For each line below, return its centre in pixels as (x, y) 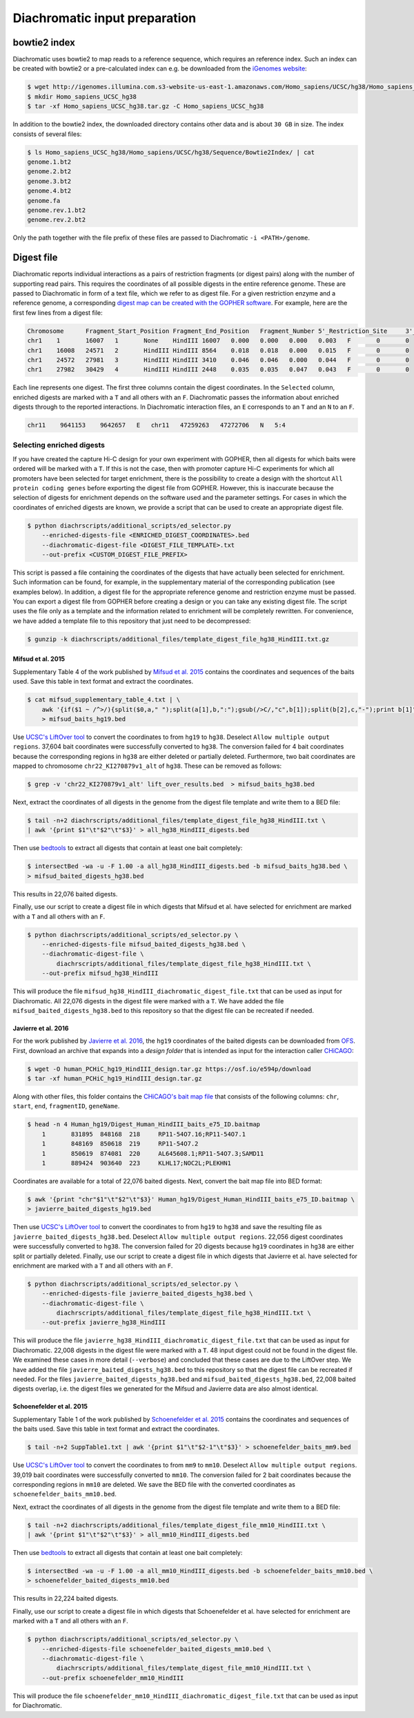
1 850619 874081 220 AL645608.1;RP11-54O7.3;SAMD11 (153, 1154)
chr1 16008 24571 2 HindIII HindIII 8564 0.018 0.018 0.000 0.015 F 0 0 (218, 350)
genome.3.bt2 (49, 181)
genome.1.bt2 (49, 162)
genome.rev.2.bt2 (57, 220)
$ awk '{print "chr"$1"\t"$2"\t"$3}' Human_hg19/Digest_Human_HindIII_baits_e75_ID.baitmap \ (191, 1199)
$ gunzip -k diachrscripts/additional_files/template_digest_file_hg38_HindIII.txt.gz (178, 639)
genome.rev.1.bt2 (57, 210)
